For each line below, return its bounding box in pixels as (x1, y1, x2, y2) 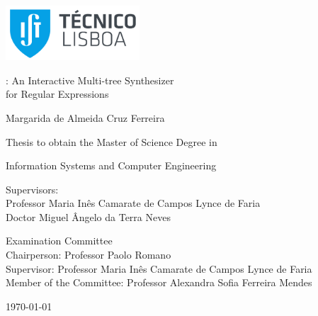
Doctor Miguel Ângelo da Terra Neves (6, 209, 171, 224)
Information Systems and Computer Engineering (6, 158, 217, 173)
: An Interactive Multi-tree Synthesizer (6, 72, 174, 87)
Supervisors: (6, 181, 59, 196)
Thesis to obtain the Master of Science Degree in (6, 134, 217, 149)
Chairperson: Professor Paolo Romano (6, 247, 171, 262)
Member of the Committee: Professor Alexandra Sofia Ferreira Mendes (6, 275, 312, 290)
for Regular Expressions (6, 86, 109, 101)
